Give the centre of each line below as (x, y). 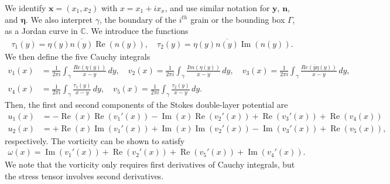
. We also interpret (59, 19)
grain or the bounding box (238, 19)
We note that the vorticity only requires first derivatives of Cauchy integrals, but (150, 164)
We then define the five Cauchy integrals (78, 57)
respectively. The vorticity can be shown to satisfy (95, 140)
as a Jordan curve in (41, 31)
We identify (25, 8)
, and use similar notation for (217, 8)
